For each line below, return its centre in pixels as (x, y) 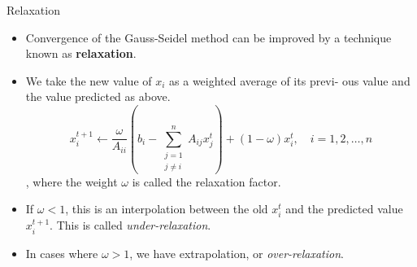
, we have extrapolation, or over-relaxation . (237, 253)
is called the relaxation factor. (206, 181)
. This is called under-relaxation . (130, 225)
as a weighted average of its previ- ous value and (290, 80)
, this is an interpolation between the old (167, 209)
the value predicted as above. (98, 96)
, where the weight (72, 181)
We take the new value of (89, 80)
